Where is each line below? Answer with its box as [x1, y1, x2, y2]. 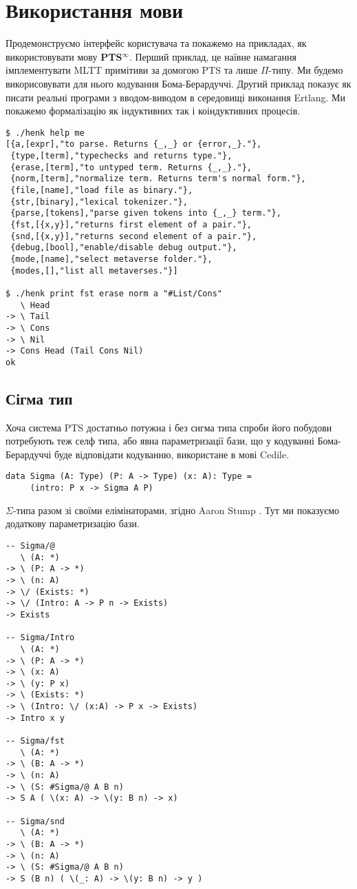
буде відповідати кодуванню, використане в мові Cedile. [54, 447, 290, 461]
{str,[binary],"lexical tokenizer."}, [10, 196, 188, 207]
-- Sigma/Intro [6, 633, 75, 643]
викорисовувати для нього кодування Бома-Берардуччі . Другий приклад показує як [6, 76, 351, 90]
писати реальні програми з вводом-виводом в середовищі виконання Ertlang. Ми [6, 90, 346, 104]
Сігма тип [6, 387, 73, 409]
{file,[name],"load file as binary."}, [10, 185, 193, 195]
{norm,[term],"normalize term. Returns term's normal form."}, [10, 174, 306, 184]
